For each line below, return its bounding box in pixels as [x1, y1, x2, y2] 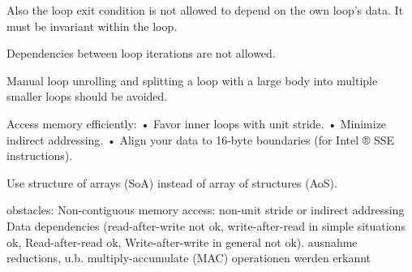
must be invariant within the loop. [6, 17, 178, 34]
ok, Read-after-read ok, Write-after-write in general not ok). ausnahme [6, 233, 358, 250]
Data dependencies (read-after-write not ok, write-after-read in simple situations [6, 217, 406, 234]
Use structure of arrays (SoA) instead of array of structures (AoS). [6, 174, 337, 191]
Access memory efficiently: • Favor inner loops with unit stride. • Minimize [6, 114, 387, 132]
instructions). [6, 147, 73, 164]
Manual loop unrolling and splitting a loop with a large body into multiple [6, 71, 378, 89]
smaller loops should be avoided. [6, 88, 168, 105]
